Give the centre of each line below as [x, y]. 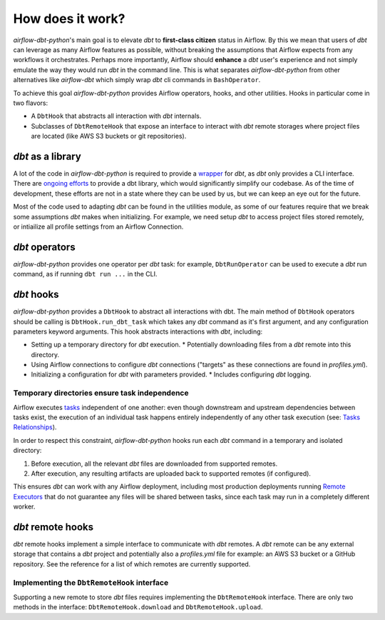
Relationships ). [35, 427]
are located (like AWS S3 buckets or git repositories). [109, 136]
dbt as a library [47, 156]
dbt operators [44, 247]
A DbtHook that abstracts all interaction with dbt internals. [116, 116]
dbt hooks [36, 295]
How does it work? [69, 19]
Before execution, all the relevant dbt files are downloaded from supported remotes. [154, 464]
